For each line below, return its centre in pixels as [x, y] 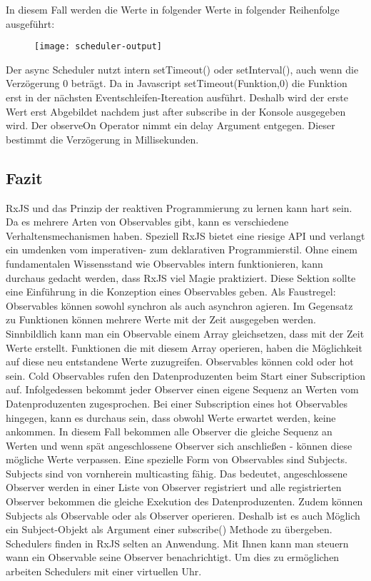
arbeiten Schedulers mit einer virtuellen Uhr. [104, 571]
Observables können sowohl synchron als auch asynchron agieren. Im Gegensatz [179, 305]
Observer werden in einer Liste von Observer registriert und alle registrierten [174, 487]
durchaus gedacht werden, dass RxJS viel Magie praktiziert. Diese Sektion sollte [181, 277]
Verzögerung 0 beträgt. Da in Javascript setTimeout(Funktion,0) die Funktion [177, 83]
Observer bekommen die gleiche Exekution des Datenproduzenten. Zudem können [184, 501]
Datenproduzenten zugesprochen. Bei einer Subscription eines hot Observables [177, 403]
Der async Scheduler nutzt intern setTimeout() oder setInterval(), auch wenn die [182, 69]
